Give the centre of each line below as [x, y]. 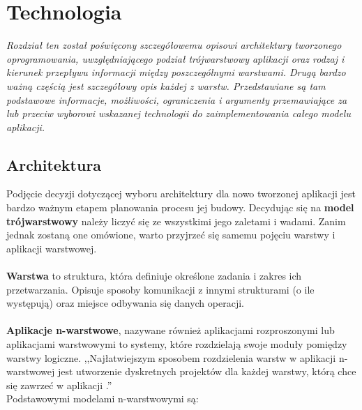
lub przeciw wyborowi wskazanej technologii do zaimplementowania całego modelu [179, 113]
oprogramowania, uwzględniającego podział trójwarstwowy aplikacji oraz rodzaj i [175, 58]
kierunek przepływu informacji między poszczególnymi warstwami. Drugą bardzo [176, 72]
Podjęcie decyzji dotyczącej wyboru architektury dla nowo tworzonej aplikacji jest [181, 193]
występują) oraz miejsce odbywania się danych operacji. [125, 303]
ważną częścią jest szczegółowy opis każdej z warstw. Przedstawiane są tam [166, 85]
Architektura [54, 164]
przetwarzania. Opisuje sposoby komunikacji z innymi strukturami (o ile [160, 289]
